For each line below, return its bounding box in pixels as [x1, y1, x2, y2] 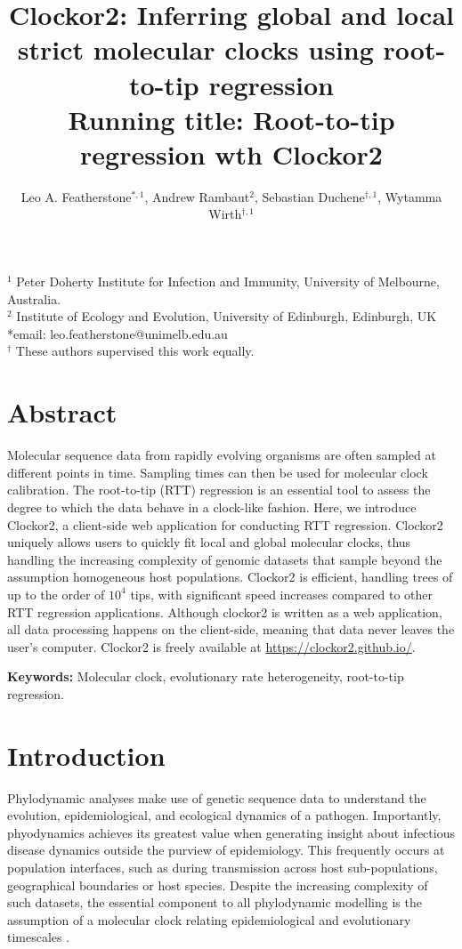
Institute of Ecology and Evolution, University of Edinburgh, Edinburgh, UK [16, 307, 437, 326]
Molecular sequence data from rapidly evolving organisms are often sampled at [7, 446, 436, 464]
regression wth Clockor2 [80, 135, 383, 172]
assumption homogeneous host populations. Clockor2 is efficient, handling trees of [7, 567, 453, 586]
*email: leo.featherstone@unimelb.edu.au [7, 324, 228, 342]
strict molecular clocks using [17, 31, 374, 68]
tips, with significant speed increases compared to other [130, 584, 433, 603]
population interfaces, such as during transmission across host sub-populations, [7, 857, 438, 876]
